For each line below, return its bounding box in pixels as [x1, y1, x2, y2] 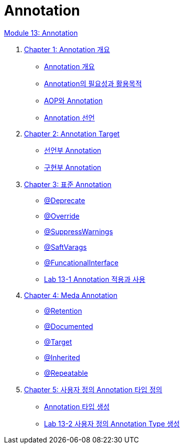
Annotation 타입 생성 [44, 402, 110, 411]
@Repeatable [44, 368, 88, 377]
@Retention [44, 306, 82, 315]
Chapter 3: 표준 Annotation [24, 180, 111, 189]
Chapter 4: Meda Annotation [24, 290, 117, 300]
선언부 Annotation [44, 145, 101, 155]
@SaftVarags [44, 242, 87, 251]
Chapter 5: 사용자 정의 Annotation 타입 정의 [24, 385, 162, 394]
